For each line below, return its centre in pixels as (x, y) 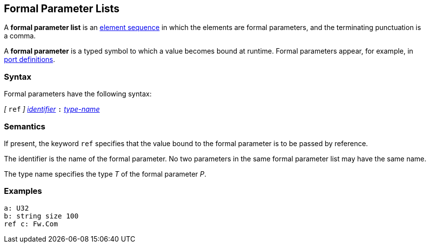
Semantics (25, 126)
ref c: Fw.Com (31, 224)
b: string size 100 (41, 216)
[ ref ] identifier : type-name (52, 109)
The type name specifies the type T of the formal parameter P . (105, 174)
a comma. (20, 36)
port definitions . (30, 60)
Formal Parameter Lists (62, 9)
